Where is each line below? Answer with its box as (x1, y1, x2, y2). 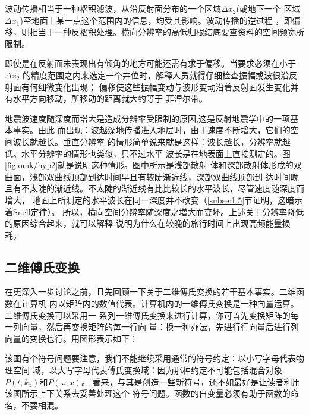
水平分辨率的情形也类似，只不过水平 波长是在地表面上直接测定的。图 (21, 147, 291, 159)
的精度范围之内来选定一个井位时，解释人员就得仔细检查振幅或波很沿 (23, 68, 289, 81)
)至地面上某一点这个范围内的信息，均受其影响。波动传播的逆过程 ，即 (20, 14, 292, 26)
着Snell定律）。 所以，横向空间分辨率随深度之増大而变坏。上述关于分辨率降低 (5, 205, 304, 218)
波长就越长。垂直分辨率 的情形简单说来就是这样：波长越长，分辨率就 (12, 135, 282, 147)
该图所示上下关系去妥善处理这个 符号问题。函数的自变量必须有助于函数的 (5, 387, 291, 400)
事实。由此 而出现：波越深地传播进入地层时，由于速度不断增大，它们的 (12, 124, 291, 136)
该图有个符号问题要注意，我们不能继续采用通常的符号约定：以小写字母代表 (5, 352, 296, 364)
